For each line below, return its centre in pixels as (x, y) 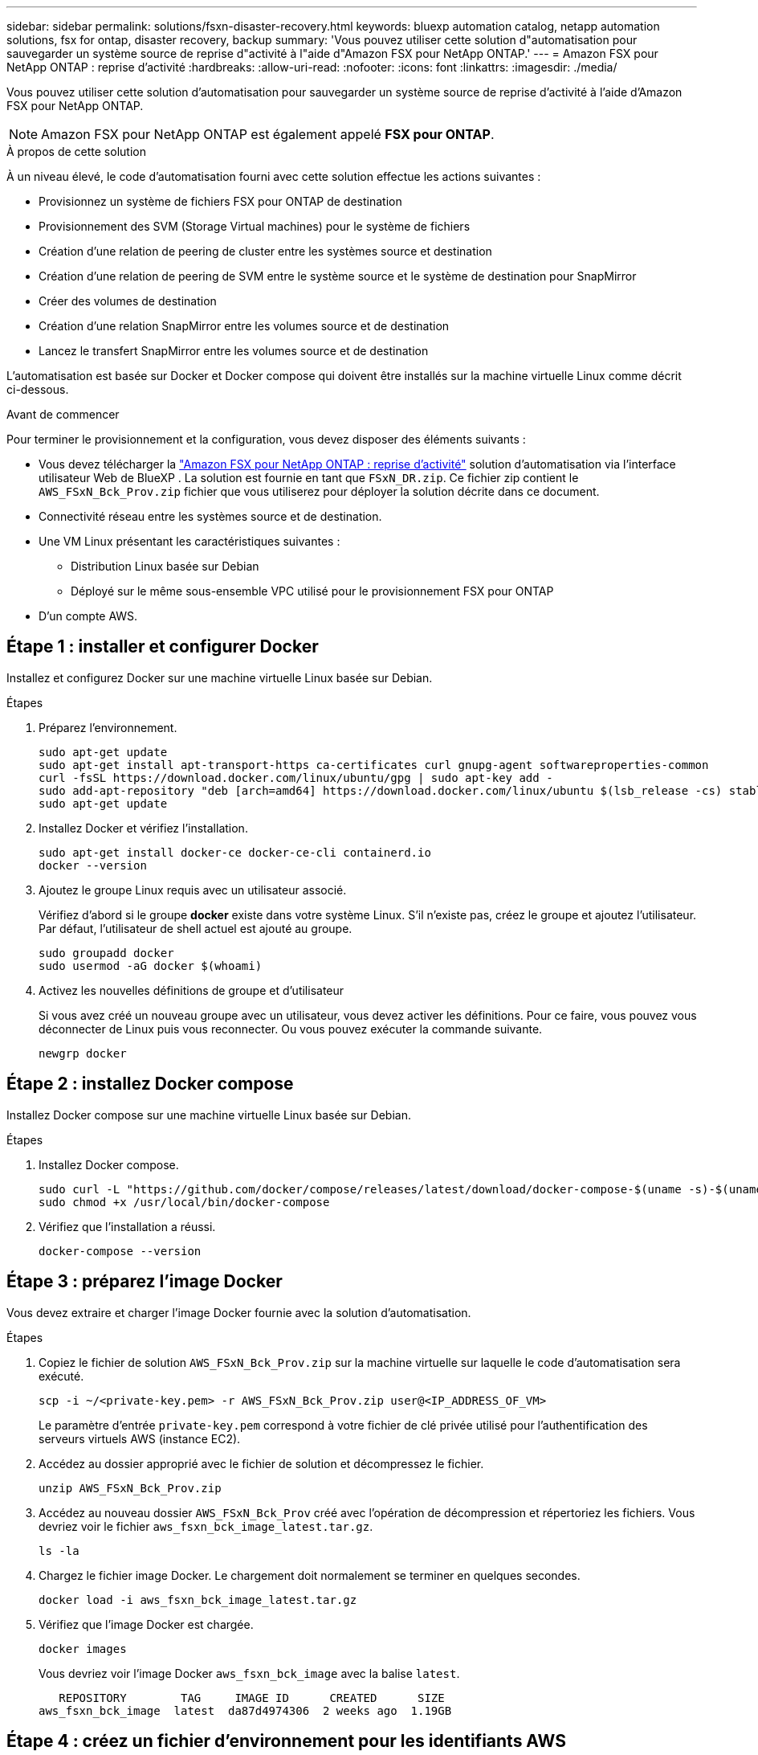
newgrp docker (83, 1053)
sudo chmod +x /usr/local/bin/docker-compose (184, 1202)
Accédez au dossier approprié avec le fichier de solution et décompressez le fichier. (261, 1463)
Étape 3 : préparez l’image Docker (145, 1282)
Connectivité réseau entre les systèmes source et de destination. (210, 516)
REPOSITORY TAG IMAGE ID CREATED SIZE (252, 1698)
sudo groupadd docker (106, 953)
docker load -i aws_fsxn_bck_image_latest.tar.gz (198, 1600)
